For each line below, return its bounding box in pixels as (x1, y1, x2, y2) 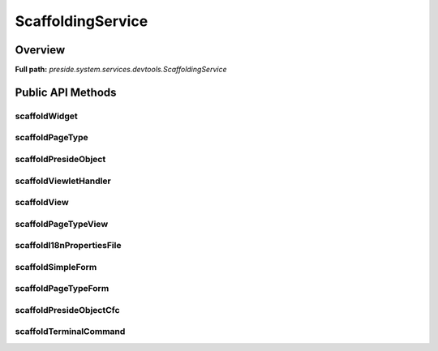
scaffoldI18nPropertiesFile (15, 240, 122, 251)
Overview (15, 43, 66, 57)
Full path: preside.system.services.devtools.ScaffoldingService (15, 65, 227, 75)
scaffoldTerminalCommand (15, 326, 126, 337)
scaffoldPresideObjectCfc (15, 304, 121, 315)
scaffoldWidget (15, 110, 79, 122)
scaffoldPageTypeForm (15, 283, 109, 294)
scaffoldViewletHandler (15, 175, 111, 186)
